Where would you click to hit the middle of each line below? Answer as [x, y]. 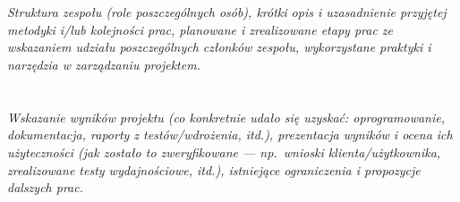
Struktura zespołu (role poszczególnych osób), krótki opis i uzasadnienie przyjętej [227, 12]
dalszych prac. [45, 187]
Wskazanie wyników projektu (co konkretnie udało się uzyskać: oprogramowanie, [226, 117]
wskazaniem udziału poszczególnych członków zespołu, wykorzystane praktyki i [219, 47]
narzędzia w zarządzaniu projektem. [104, 64]
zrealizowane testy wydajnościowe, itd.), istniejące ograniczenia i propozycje [214, 169]
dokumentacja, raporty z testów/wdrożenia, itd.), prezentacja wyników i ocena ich [230, 135]
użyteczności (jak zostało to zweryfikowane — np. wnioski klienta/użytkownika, [224, 151]
